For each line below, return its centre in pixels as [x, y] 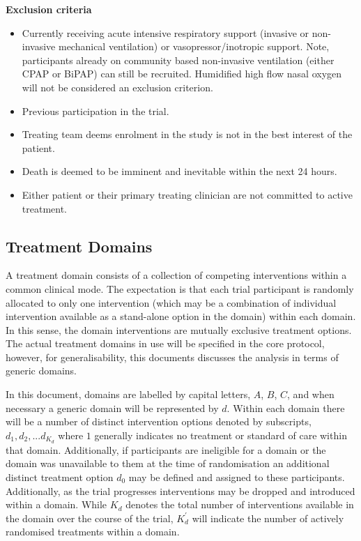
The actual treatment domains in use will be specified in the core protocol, [165, 343]
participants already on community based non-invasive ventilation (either [178, 60]
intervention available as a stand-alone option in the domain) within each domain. [181, 316]
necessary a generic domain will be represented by [112, 407]
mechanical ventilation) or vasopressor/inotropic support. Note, [194, 46]
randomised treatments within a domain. [93, 532]
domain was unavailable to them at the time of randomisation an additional [168, 463]
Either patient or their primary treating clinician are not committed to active [187, 194]
